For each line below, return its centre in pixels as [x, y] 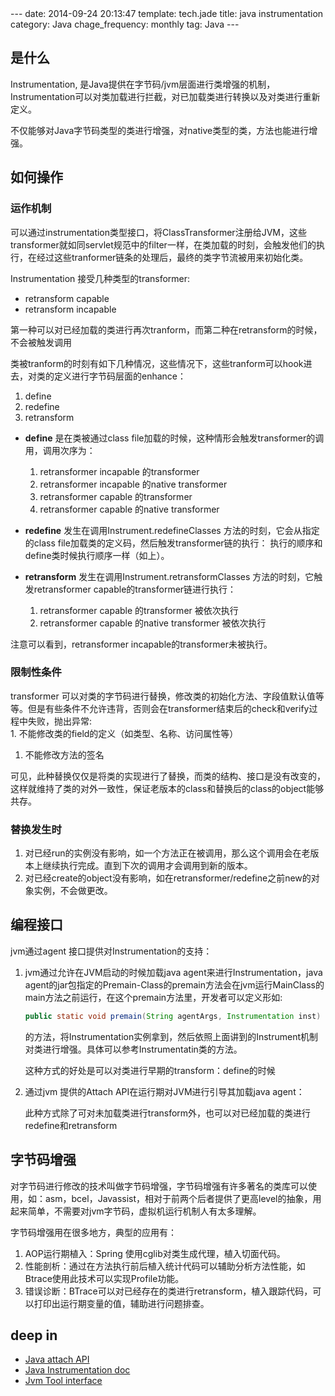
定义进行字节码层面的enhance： [120, 376]
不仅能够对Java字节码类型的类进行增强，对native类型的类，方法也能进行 [160, 130]
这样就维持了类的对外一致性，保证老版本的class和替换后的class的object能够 [167, 788]
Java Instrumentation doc [77, 1370]
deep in [34, 1335]
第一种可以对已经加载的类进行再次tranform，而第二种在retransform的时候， [166, 329]
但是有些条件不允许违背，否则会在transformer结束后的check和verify [168, 708]
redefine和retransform [71, 1125]
